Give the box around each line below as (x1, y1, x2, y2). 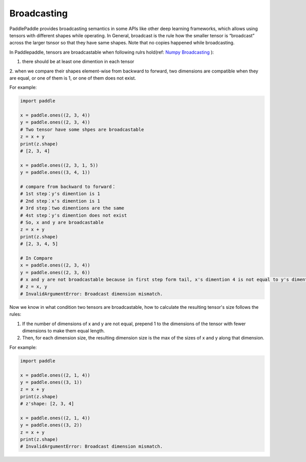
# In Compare (20, 255, 53, 261)
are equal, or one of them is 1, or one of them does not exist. (9, 75, 136, 81)
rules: (9, 311, 21, 318)
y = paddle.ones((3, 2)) (20, 422, 83, 428)
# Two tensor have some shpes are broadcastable (20, 127, 144, 132)
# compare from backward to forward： (20, 184, 117, 189)
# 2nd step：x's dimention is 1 (20, 198, 100, 204)
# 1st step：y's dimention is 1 (20, 191, 100, 197)
